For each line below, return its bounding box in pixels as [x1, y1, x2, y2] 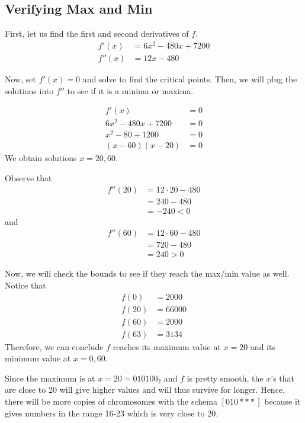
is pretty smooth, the [187, 371, 264, 384]
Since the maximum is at [5, 371, 95, 384]
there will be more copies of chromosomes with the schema [5, 395, 217, 408]
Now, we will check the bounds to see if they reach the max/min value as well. [5, 267, 290, 280]
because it [264, 395, 301, 408]
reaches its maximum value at [113, 340, 221, 352]
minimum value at [5, 352, 71, 364]
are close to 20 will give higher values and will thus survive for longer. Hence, [5, 383, 285, 396]
